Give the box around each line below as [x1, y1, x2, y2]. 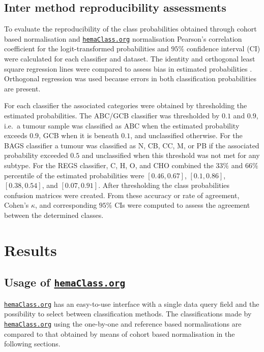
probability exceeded [4, 150, 68, 161]
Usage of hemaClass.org [4, 274, 126, 290]
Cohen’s [4, 200, 29, 210]
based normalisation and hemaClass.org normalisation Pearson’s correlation [4, 33, 242, 44]
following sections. [4, 338, 61, 349]
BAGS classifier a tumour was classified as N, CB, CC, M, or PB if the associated [4, 140, 259, 150]
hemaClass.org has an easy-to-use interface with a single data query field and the [4, 298, 259, 309]
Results [4, 239, 57, 260]
